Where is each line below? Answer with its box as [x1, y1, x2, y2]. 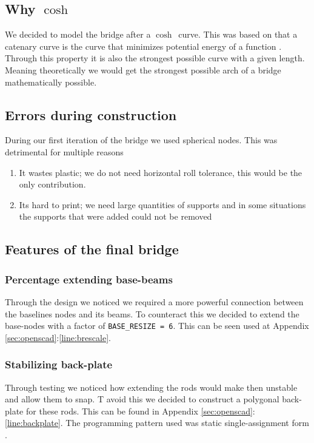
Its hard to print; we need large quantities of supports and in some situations [19, 198, 306, 211]
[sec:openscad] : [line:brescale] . [5, 331, 111, 343]
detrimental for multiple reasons [5, 145, 124, 158]
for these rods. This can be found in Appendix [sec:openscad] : [25, 404, 255, 417]
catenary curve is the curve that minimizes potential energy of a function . [5, 39, 282, 52]
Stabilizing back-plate [5, 357, 113, 372]
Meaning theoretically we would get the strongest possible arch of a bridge [5, 63, 281, 76]
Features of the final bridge [5, 240, 179, 259]
